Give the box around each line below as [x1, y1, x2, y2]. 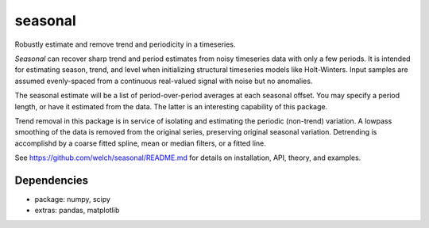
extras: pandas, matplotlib [34, 206, 120, 215]
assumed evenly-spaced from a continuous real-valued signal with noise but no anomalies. [14, 76, 313, 85]
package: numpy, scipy [34, 194, 111, 203]
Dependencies [14, 173, 89, 187]
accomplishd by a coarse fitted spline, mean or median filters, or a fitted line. [14, 139, 266, 148]
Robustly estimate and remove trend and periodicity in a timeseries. [14, 40, 236, 49]
